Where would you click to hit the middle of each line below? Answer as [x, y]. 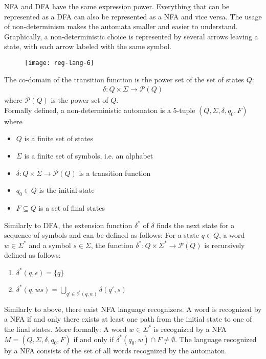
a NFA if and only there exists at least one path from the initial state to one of [128, 319]
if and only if [94, 339]
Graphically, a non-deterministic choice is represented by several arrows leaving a [131, 36]
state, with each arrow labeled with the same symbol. [88, 46]
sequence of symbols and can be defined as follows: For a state [102, 235]
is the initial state [67, 190]
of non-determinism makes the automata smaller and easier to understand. [121, 26]
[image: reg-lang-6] [60, 63]
